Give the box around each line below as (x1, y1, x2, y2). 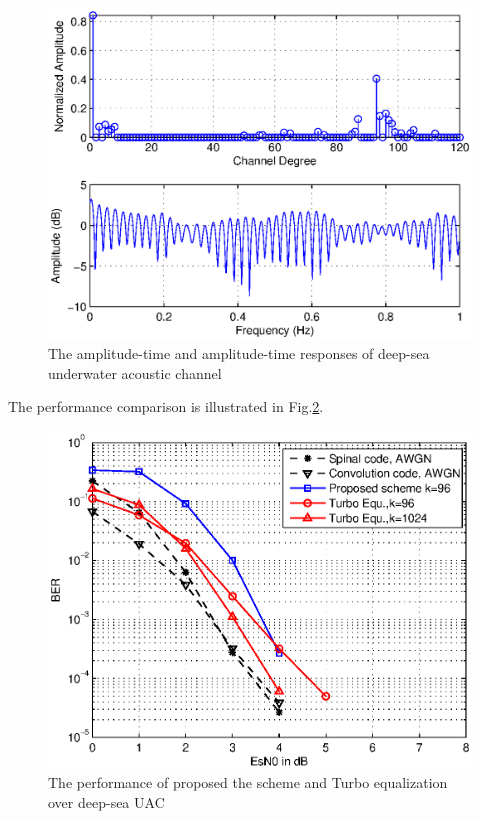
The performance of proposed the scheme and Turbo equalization (48, 772, 448, 793)
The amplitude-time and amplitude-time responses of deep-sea (48, 343, 430, 364)
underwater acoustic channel (48, 362, 222, 383)
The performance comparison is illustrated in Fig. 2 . (8, 396, 324, 417)
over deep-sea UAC (48, 792, 165, 813)
